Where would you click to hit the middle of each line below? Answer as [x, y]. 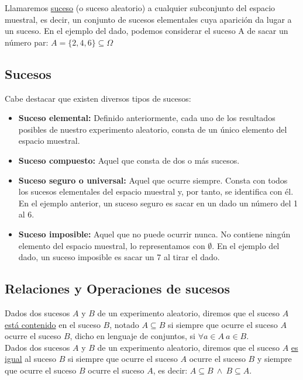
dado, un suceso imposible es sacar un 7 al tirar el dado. [119, 257]
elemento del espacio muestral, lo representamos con [112, 245]
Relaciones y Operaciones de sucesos [117, 289]
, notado [124, 324]
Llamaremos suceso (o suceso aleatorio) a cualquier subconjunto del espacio [140, 8]
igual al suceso [31, 359]
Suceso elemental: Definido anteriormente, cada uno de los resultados [147, 118]
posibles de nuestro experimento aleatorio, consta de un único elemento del [153, 129]
